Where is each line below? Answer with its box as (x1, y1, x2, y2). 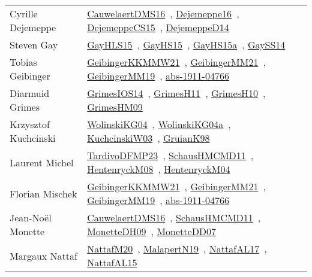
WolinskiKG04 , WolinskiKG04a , (87, 117, 231, 131)
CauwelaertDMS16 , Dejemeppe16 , (87, 7, 239, 20)
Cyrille (10, 7, 38, 20)
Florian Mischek (10, 186, 77, 200)
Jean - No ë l (10, 211, 52, 224)
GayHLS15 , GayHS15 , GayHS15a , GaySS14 (87, 38, 286, 51)
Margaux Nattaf (10, 248, 77, 263)
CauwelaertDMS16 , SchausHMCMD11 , (87, 211, 261, 224)
